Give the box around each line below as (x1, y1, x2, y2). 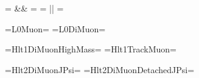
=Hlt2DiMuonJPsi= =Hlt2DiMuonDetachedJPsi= (5, 63, 195, 76)
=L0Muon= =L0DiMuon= (5, 22, 106, 35)
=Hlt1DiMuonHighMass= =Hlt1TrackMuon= (5, 43, 177, 55)
